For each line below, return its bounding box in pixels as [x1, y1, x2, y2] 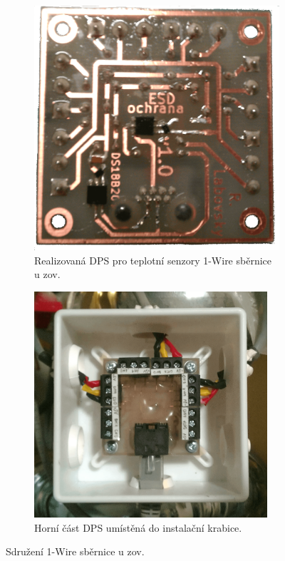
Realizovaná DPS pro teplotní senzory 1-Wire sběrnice [34, 252, 272, 267]
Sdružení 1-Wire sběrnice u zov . [6, 544, 145, 559]
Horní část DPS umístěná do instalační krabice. [34, 520, 242, 535]
